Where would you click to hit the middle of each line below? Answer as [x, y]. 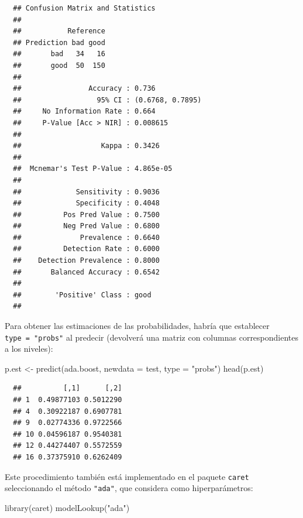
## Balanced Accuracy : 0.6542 [86, 272]
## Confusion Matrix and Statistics [84, 8]
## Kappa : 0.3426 [86, 146]
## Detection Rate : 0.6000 [86, 249]
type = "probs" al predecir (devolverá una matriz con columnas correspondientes [152, 337]
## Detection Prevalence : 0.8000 [86, 261]
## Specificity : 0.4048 [86, 203]
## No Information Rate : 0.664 [84, 112]
